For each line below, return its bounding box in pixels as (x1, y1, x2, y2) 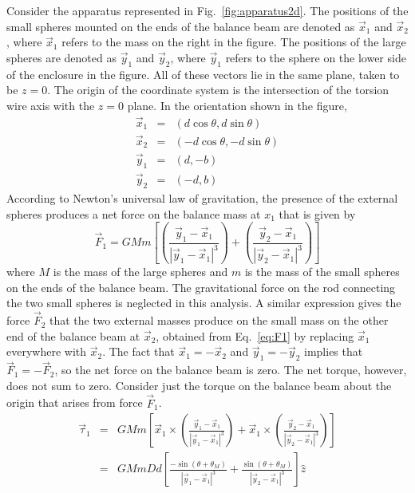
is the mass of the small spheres (244, 263, 400, 280)
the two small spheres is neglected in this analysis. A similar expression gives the (6, 294, 401, 311)
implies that (304, 343, 363, 360)
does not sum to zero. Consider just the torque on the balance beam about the (6, 377, 392, 393)
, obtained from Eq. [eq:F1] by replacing (156, 327, 354, 344)
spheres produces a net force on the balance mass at (6, 205, 261, 222)
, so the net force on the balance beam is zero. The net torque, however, (54, 361, 407, 378)
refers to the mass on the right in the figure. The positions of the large (61, 34, 406, 50)
